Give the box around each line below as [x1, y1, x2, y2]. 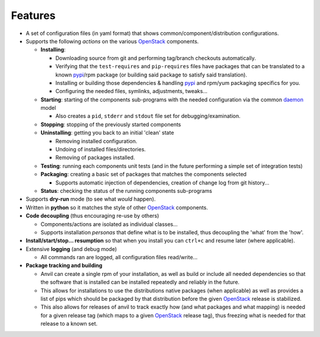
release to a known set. [40, 320, 98, 328]
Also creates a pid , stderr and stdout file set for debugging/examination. [55, 113, 241, 120]
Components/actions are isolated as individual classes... [40, 220, 178, 228]
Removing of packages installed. [55, 154, 136, 161]
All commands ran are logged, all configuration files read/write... [40, 254, 198, 261]
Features [11, 9, 56, 22]
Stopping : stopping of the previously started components [40, 120, 181, 128]
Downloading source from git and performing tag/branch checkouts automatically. [55, 54, 256, 62]
